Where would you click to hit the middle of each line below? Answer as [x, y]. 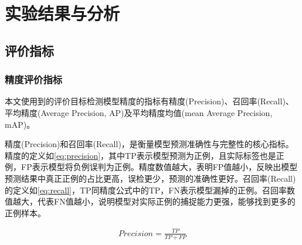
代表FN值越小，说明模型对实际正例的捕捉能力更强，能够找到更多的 [166, 201]
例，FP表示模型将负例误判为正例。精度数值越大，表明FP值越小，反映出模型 [151, 167]
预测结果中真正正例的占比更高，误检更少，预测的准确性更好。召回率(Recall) [150, 178]
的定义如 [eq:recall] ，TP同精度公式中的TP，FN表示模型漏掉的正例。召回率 [146, 190]
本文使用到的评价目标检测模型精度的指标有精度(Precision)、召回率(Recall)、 [149, 101]
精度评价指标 [34, 79]
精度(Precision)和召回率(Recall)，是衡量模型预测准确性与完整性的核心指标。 [149, 144]
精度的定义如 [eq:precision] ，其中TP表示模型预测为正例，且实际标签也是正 [145, 155]
